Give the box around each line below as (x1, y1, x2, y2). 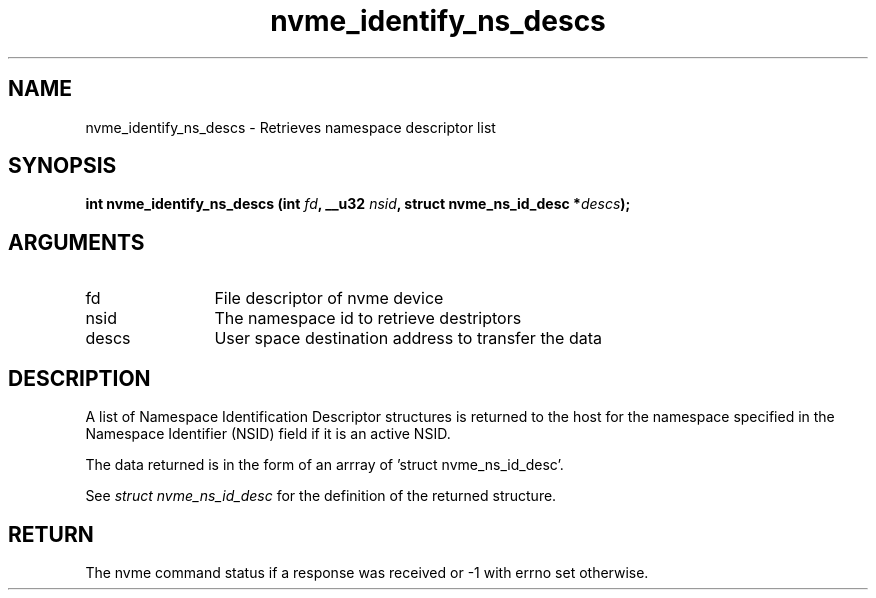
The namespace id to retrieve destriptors (214, 308, 522, 329)
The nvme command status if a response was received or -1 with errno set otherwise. (85, 563, 649, 581)
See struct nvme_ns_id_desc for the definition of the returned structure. (85, 487, 557, 505)
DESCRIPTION (8, 365, 151, 391)
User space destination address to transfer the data (214, 328, 602, 349)
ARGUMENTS (8, 229, 145, 255)
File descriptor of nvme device (214, 288, 444, 309)
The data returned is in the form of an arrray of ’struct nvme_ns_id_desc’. (85, 456, 564, 474)
